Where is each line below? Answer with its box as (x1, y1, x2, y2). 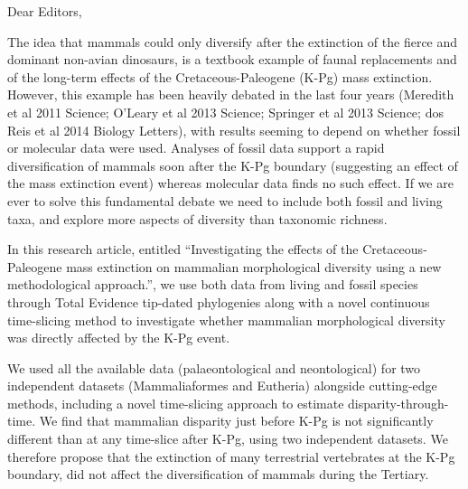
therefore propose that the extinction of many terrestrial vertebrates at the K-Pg (7, 447, 455, 465)
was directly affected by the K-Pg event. (7, 328, 230, 347)
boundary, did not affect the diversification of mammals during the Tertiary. (7, 465, 429, 484)
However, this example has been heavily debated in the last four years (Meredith (7, 85, 454, 104)
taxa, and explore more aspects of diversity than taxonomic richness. (7, 209, 388, 228)
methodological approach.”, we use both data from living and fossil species (7, 275, 418, 294)
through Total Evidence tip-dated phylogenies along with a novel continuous (7, 292, 430, 311)
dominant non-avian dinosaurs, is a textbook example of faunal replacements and (7, 50, 457, 69)
